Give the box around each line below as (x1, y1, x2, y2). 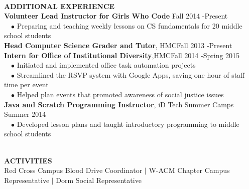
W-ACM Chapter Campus (149, 165, 230, 175)
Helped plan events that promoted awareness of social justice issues (17, 89, 224, 99)
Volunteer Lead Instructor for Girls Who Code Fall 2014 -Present (4, 11, 228, 21)
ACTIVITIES (4, 155, 52, 165)
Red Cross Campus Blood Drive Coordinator (4, 165, 143, 175)
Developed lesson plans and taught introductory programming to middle (17, 118, 239, 129)
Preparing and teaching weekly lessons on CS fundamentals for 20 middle (17, 20, 242, 31)
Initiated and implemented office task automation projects (17, 60, 196, 70)
